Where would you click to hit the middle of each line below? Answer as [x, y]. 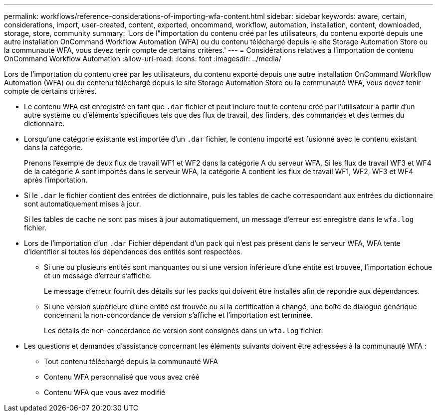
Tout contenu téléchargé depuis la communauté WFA [131, 361]
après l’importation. [56, 180]
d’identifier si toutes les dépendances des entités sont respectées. [133, 252]
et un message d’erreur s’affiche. [98, 276]
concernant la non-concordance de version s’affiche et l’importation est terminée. [178, 315]
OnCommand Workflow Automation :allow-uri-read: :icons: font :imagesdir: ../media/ [143, 59]
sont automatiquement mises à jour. [83, 204]
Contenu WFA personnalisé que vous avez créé [122, 377]
